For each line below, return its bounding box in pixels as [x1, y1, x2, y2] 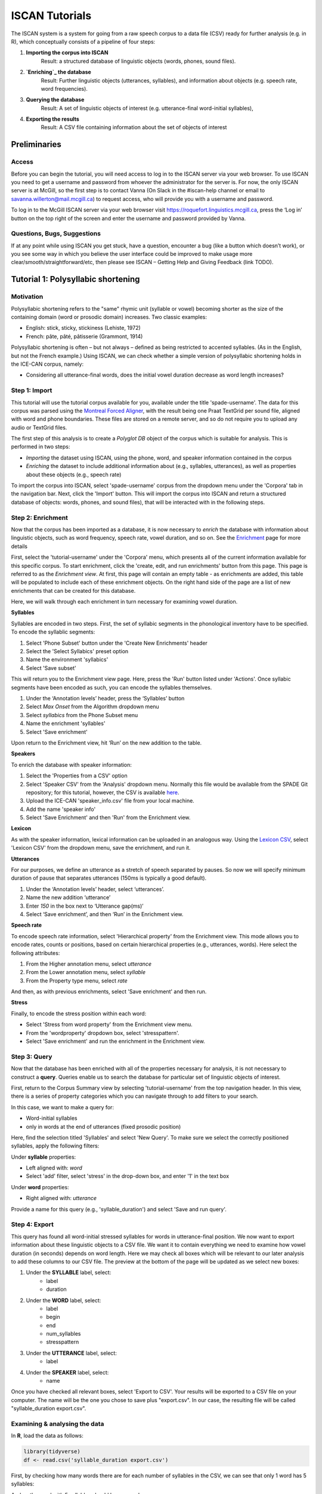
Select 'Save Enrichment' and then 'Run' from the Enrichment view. [26, 814, 191, 821]
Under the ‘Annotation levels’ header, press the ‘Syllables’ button [26, 694, 185, 702]
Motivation [11, 293, 44, 301]
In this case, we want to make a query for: [11, 1103, 114, 1111]
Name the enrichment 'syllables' [26, 720, 106, 727]
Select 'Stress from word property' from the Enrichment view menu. [26, 1021, 193, 1028]
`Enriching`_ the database [26, 69, 92, 76]
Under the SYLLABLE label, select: [26, 1269, 112, 1276]
